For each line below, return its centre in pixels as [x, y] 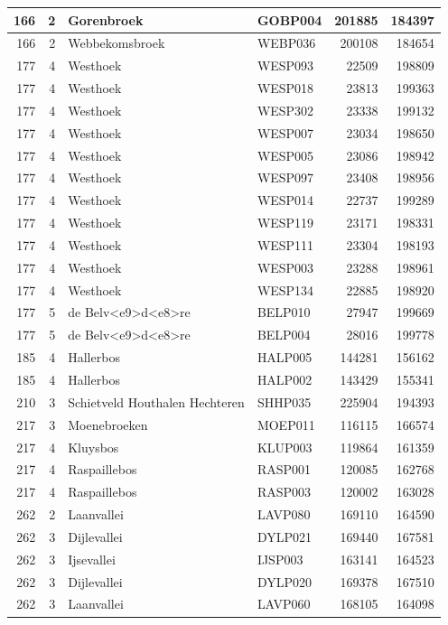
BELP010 [284, 312]
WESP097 [285, 177]
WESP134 [285, 289]
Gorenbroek [106, 19]
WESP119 [285, 223]
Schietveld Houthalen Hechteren [156, 401]
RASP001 [284, 469]
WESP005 [285, 155]
